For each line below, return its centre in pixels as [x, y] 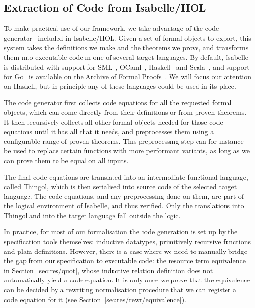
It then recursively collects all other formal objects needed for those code [113, 122]
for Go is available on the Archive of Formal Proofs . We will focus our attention [128, 76]
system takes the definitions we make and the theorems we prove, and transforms [126, 47]
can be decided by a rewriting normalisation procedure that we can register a [120, 290]
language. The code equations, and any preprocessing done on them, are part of [124, 196]
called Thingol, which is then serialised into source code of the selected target [121, 186]
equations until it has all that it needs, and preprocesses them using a [109, 131]
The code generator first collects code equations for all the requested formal [118, 102]
